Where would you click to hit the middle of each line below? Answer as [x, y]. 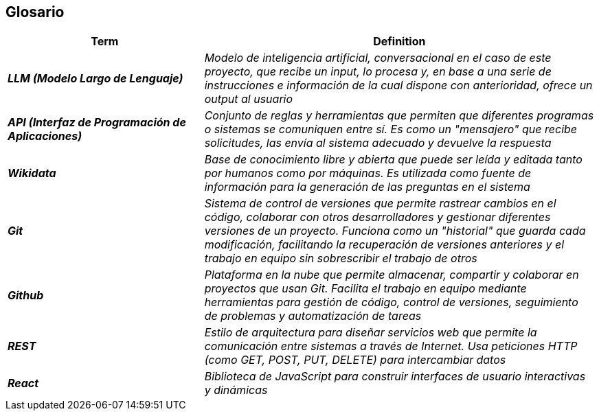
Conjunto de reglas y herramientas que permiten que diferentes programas [399, 116]
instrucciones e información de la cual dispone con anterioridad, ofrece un [398, 85]
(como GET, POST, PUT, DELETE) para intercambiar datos [355, 360]
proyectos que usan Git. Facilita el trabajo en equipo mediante [365, 289]
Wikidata [32, 173]
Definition [399, 42]
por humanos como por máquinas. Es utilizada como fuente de [368, 173]
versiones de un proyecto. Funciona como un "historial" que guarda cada [395, 231]
